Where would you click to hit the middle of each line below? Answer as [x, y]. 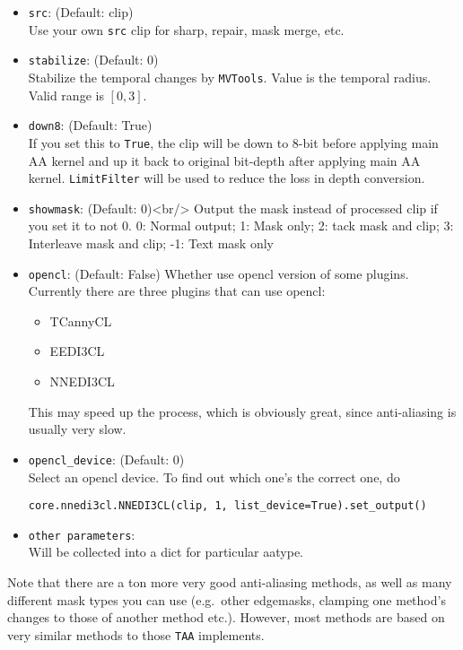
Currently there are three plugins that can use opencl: [177, 291]
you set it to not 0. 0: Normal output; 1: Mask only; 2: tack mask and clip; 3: [241, 225]
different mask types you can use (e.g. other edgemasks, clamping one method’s [227, 599]
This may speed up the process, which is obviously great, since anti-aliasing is [242, 411]
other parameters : [82, 534]
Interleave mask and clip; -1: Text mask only [151, 243]
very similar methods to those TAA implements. [136, 634]
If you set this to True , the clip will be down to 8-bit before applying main [233, 142]
